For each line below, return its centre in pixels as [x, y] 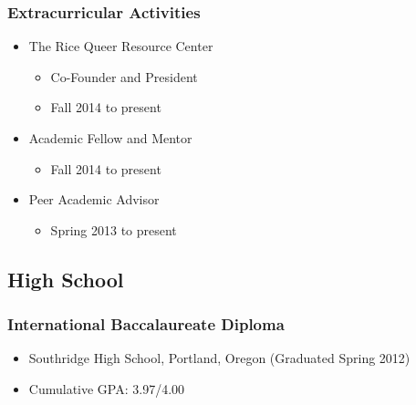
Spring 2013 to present [114, 229]
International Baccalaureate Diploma [146, 324]
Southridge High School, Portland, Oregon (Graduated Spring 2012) [219, 358]
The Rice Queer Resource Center [121, 46]
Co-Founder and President [124, 76]
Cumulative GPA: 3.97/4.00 [107, 388]
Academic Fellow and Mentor [110, 138]
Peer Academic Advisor [94, 199]
